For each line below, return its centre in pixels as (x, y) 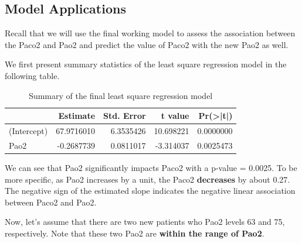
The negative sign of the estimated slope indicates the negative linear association (150, 191)
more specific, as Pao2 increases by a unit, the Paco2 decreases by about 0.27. (147, 179)
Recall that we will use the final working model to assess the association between (150, 33)
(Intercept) (28, 131)
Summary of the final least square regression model (121, 95)
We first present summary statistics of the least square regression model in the (146, 64)
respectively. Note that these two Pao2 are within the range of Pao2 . (135, 233)
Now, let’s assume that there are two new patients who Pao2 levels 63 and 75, (145, 222)
